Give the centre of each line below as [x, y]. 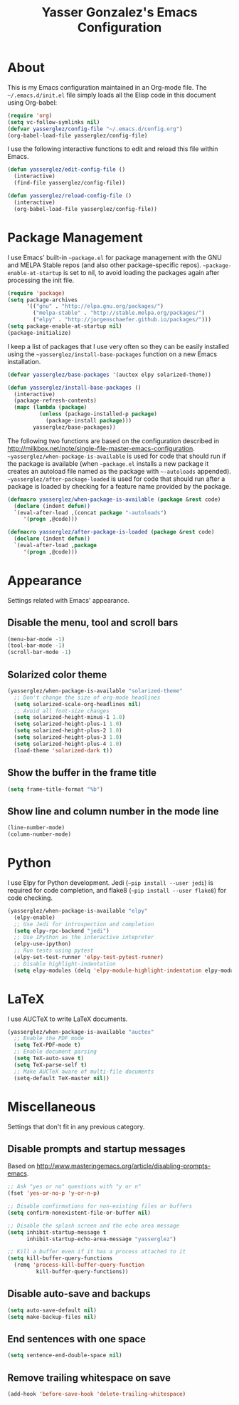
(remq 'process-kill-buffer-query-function [79, 1265]
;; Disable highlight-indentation [65, 964]
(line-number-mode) [36, 828]
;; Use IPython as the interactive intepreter [84, 938]
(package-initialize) [39, 333]
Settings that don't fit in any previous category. [76, 1126]
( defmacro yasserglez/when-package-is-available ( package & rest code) [114, 499]
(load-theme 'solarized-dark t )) [63, 750]
